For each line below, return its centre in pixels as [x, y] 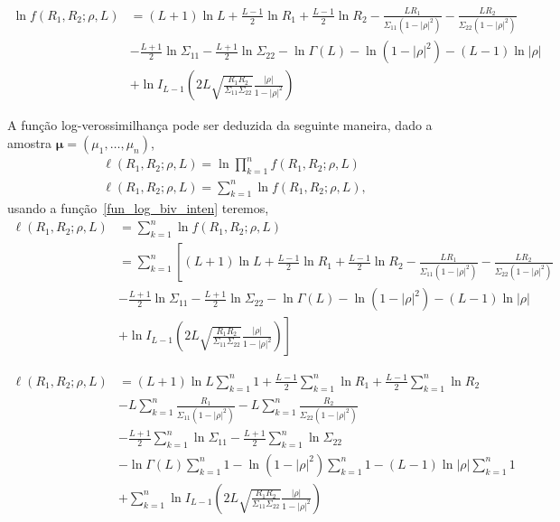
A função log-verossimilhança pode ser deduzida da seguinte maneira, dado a [220, 125]
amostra [30, 142]
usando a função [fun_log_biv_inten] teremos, [138, 208]
